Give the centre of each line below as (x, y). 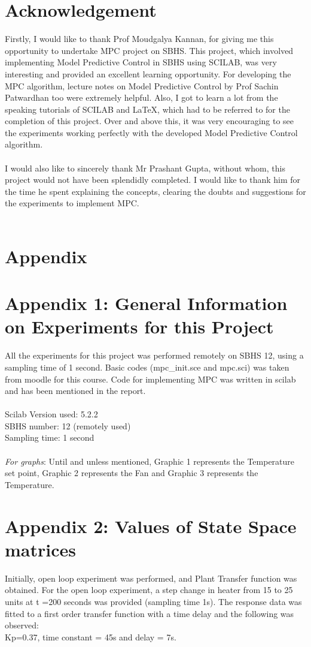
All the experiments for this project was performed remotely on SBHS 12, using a (154, 355)
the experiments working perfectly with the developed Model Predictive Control (151, 132)
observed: (22, 625)
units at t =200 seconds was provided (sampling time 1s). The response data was (153, 601)
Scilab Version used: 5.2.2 (51, 414)
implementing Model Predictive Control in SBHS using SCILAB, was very (141, 62)
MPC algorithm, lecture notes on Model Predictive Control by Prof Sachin (142, 85)
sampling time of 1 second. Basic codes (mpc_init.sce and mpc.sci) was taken (147, 367)
